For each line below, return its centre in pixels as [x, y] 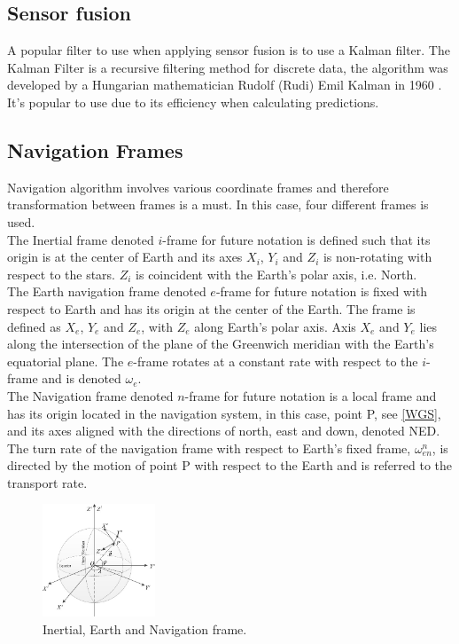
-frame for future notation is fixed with [322, 291]
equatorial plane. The [66, 361]
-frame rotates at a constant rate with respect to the [276, 361]
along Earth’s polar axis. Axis [275, 326]
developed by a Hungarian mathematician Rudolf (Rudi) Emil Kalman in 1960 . [225, 85]
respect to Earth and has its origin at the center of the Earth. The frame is [211, 308]
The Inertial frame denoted [81, 239]
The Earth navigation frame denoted [107, 291]
